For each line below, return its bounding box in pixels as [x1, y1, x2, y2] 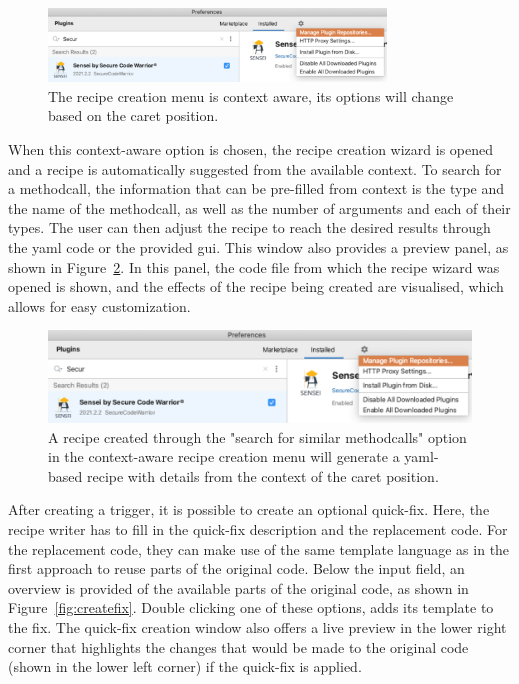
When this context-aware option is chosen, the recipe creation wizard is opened [8, 138, 493, 159]
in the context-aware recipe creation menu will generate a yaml [48, 446, 434, 467]
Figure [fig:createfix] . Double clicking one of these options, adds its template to [8, 597, 494, 618]
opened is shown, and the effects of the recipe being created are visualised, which [8, 276, 504, 297]
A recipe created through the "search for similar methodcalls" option [48, 426, 467, 447]
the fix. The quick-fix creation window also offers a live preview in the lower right [8, 617, 507, 637]
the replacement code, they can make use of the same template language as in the [8, 538, 510, 559]
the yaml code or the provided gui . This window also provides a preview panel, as [8, 236, 509, 257]
